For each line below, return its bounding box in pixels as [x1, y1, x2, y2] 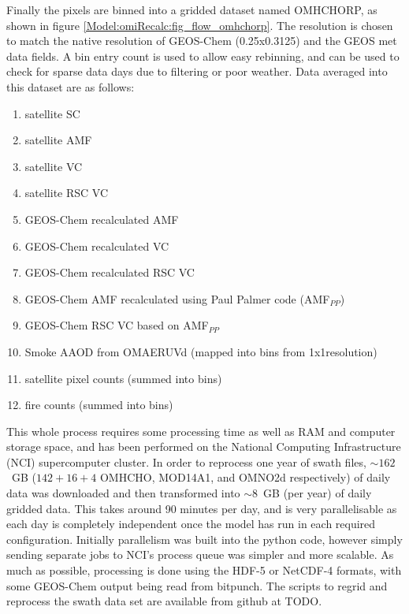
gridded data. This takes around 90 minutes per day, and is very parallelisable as [6, 500, 397, 516]
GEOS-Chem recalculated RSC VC [24, 264, 195, 281]
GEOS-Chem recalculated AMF [24, 210, 179, 227]
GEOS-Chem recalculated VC [24, 237, 169, 254]
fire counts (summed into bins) [24, 396, 173, 413]
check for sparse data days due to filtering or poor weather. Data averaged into [6, 63, 388, 80]
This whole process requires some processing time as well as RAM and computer [6, 422, 396, 439]
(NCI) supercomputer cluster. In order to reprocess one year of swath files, [6, 453, 366, 470]
